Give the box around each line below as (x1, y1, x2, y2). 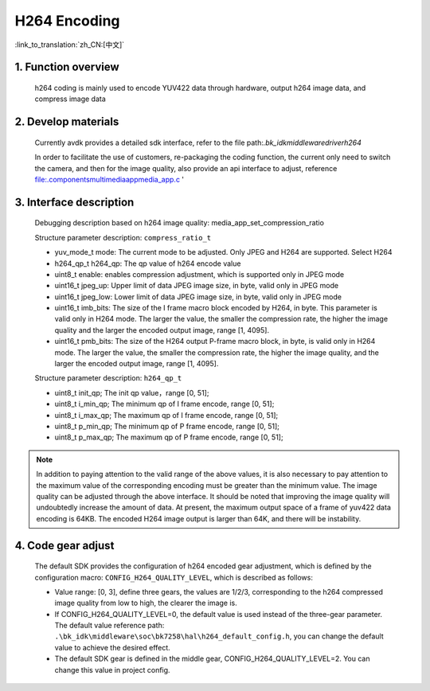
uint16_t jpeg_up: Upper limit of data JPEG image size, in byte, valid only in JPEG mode (54, 281, 338, 291)
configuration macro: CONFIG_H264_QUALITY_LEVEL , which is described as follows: (34, 572, 314, 582)
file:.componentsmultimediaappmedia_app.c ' (34, 174, 185, 184)
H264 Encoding (14, 12, 120, 29)
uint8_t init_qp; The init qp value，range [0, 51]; (54, 388, 209, 397)
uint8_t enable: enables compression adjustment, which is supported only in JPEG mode (54, 269, 345, 279)
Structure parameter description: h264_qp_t (34, 373, 182, 383)
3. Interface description (14, 195, 135, 209)
